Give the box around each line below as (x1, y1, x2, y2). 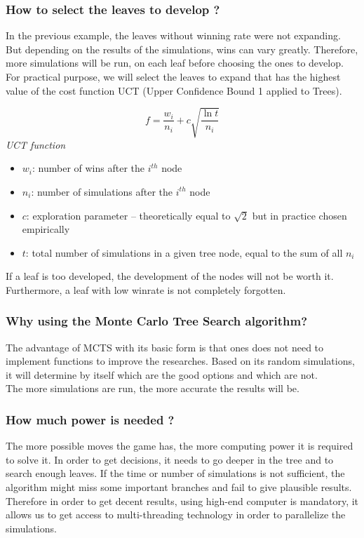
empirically (22, 222, 70, 236)
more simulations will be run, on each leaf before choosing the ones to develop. (6, 55, 344, 70)
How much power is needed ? (6, 411, 175, 428)
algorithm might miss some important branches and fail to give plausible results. (6, 480, 352, 495)
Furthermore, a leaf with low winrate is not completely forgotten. (6, 282, 286, 297)
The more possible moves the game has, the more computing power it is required (6, 438, 353, 453)
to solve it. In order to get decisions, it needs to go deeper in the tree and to (6, 452, 334, 466)
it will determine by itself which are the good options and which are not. (6, 367, 318, 382)
